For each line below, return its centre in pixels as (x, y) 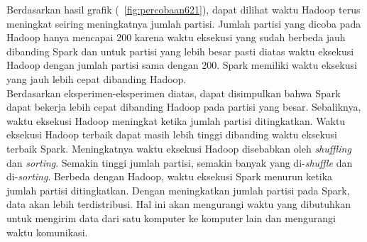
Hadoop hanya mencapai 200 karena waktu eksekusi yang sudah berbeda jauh (176, 37)
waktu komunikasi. (47, 232)
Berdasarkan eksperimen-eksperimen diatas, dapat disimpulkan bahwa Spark (174, 93)
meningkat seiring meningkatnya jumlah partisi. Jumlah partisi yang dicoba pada (184, 23)
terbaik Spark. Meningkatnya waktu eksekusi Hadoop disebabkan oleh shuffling (179, 148)
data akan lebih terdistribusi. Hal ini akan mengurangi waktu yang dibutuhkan (179, 204)
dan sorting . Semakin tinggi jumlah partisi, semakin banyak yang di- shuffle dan (180, 162)
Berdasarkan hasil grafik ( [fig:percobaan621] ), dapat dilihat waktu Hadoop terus (183, 9)
